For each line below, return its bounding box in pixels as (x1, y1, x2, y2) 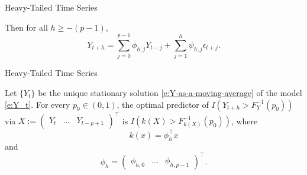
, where (231, 114, 258, 126)
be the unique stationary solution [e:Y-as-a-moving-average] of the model (38, 86, 302, 98)
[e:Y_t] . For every (5, 98, 70, 110)
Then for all (5, 21, 48, 33)
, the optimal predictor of (117, 98, 209, 110)
